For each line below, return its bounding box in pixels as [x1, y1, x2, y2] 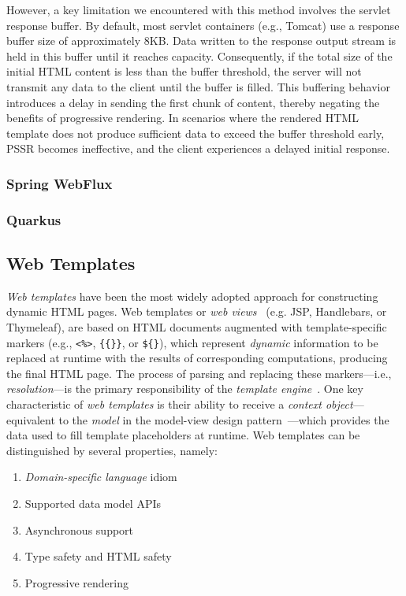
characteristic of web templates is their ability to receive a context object [6, 396, 353, 413]
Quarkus [6, 209, 61, 229]
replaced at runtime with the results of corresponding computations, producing [6, 350, 388, 366]
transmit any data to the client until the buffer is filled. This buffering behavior [6, 78, 390, 94]
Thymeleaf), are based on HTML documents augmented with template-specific [6, 319, 387, 335]
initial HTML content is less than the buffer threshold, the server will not [6, 63, 362, 80]
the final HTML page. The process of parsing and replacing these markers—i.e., [6, 365, 392, 381]
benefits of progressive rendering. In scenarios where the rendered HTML [6, 109, 359, 126]
